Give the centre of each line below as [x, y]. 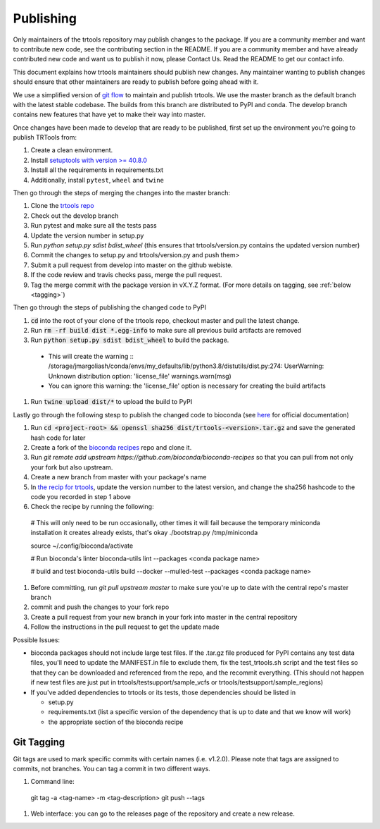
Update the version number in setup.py [87, 235]
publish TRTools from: [45, 137]
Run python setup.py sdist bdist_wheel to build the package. [130, 340]
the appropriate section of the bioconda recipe [116, 722]
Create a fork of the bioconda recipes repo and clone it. [111, 447]
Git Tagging [39, 742]
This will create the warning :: [91, 356]
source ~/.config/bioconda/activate [82, 546]
